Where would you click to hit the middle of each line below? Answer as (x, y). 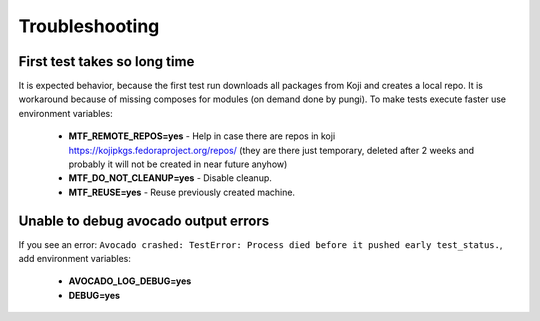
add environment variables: (75, 259)
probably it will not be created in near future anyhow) (178, 164)
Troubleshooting (89, 26)
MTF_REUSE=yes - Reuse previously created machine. (181, 192)
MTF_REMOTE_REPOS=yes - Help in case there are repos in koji (202, 136)
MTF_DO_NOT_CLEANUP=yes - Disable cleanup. (170, 178)
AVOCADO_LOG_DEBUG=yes (130, 281)
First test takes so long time (106, 61)
